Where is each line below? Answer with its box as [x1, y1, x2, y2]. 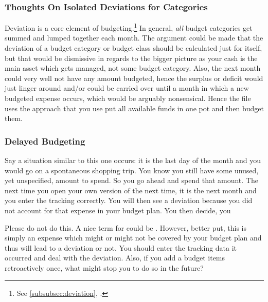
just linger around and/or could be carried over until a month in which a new [5, 83, 249, 93]
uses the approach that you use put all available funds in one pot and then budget [5, 103, 264, 113]
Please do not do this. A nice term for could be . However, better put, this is [5, 222, 247, 233]
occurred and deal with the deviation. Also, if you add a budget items [5, 252, 225, 263]
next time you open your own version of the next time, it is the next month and [5, 185, 257, 195]
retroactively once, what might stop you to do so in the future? [5, 262, 204, 273]
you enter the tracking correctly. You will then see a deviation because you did [5, 195, 253, 206]
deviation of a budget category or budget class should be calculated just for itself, [5, 43, 262, 53]
